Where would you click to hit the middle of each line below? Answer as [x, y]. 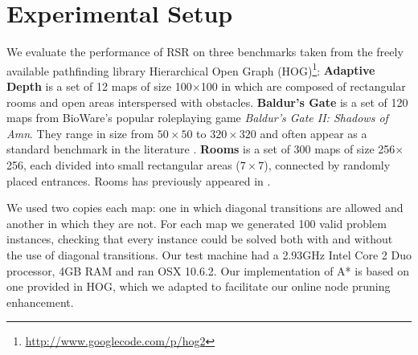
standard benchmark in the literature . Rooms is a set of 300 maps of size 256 [201, 149]
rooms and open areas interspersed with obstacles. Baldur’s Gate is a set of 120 [207, 102]
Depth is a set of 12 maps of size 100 [99, 86]
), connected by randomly [327, 164]
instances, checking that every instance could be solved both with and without [200, 239]
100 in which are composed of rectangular [303, 86]
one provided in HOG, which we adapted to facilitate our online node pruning [199, 286]
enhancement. [40, 302]
